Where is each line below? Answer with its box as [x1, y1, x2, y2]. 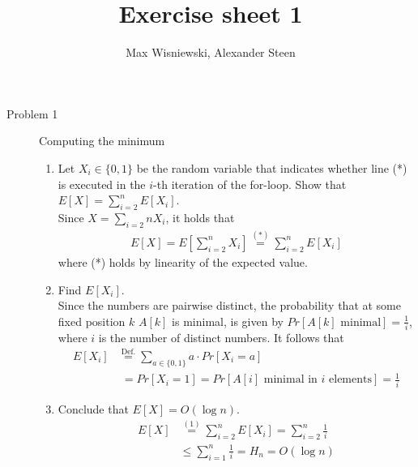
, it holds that [165, 208, 235, 225]
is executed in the [58, 175, 146, 192]
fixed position [58, 312, 126, 329]
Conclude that [58, 400, 129, 417]
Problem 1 [6, 105, 58, 122]
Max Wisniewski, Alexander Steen [126, 44, 296, 61]
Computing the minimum [39, 132, 165, 149]
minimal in [263, 374, 318, 386]
